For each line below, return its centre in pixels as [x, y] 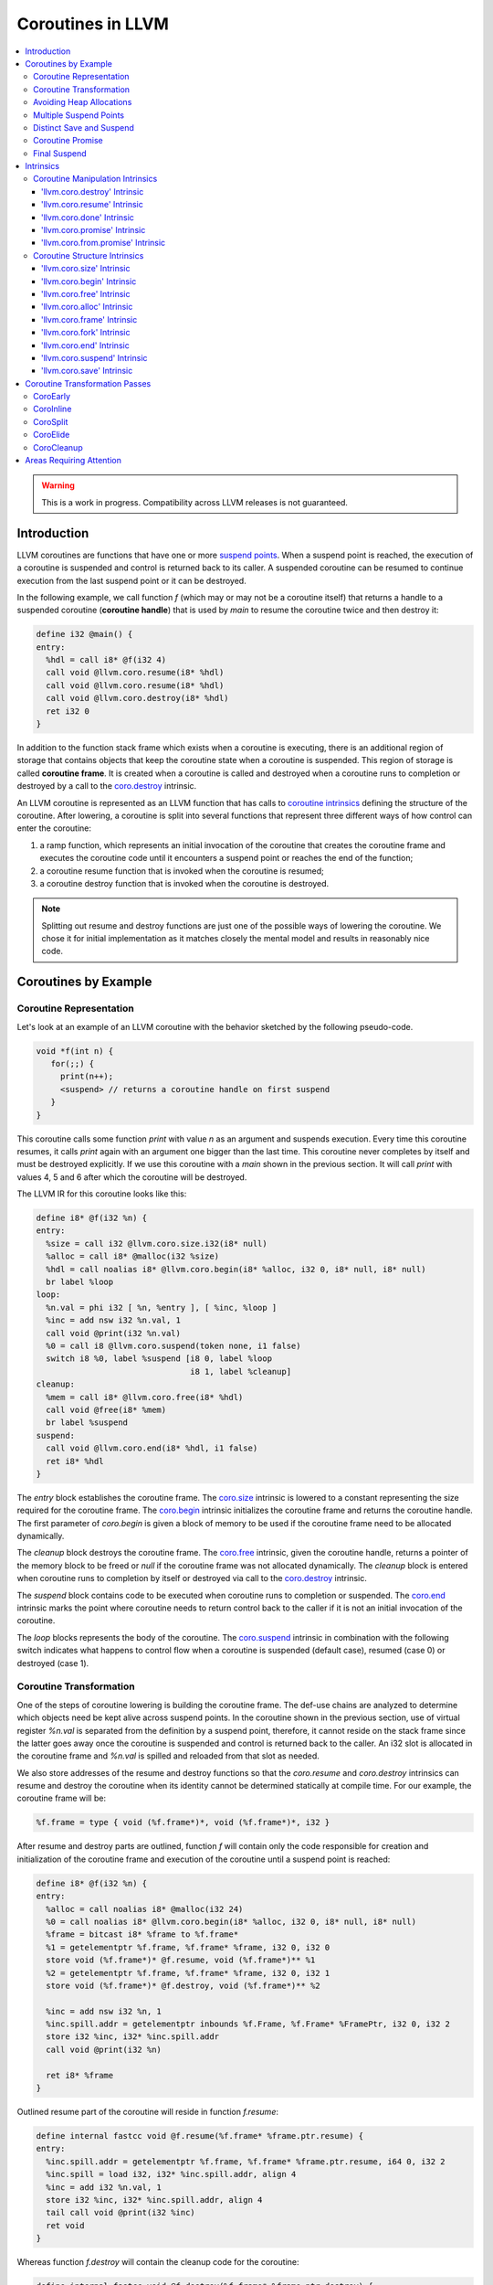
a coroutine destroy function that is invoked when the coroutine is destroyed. [184, 883]
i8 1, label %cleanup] [241, 1371]
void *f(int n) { [75, 1051]
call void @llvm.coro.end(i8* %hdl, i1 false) [152, 1448]
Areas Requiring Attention [73, 461]
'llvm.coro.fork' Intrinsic [86, 333]
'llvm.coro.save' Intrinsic [87, 371]
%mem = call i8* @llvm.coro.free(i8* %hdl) [145, 1397]
